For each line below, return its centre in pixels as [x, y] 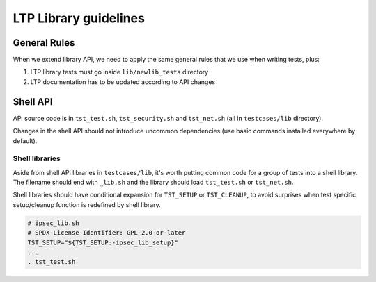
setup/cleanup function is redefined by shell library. [87, 204]
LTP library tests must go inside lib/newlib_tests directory [119, 72]
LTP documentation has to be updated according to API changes [123, 82]
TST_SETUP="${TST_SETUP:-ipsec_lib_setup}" [103, 242]
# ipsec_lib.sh [53, 223]
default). [25, 141]
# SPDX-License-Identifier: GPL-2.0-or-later [107, 233]
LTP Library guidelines [79, 18]
